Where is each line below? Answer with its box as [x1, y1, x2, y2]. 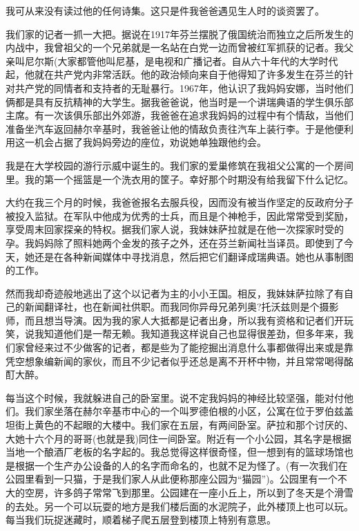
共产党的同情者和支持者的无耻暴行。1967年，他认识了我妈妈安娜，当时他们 [14, 80, 353, 95]
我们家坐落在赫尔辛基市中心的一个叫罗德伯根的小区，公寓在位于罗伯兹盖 [24, 404, 353, 418]
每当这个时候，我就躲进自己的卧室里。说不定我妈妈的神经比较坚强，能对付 [6, 390, 344, 404]
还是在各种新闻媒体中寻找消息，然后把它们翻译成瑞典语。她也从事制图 [34, 249, 353, 263]
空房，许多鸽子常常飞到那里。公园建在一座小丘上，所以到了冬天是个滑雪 [24, 485, 353, 499]
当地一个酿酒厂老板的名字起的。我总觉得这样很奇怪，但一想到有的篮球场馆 [6, 445, 344, 459]
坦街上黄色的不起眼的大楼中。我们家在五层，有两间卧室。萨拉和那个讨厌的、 [6, 418, 353, 432]
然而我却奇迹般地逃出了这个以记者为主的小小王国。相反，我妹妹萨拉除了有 [6, 286, 344, 300]
